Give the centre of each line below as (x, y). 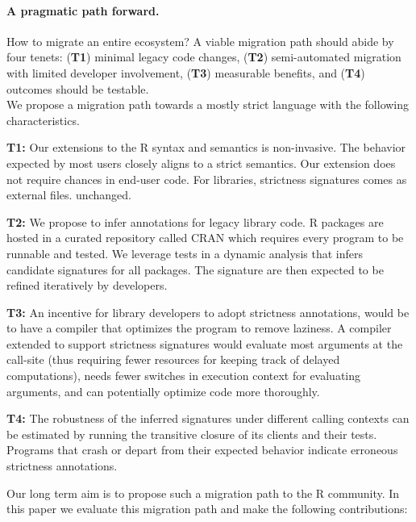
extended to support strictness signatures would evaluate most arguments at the (205, 343)
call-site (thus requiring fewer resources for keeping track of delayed (173, 359)
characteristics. (43, 120)
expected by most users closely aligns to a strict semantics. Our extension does (201, 163)
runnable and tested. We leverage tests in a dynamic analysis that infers (185, 253)
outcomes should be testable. (78, 88)
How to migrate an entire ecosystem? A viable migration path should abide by (200, 41)
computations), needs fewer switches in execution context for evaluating (184, 376)
